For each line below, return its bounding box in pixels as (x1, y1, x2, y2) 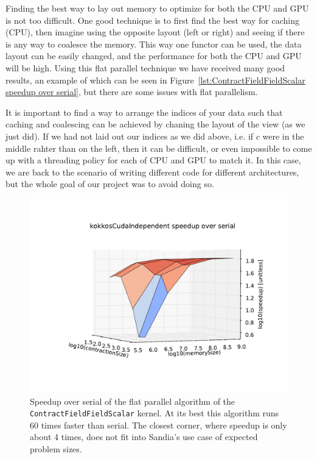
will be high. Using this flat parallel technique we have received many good (5, 61, 285, 74)
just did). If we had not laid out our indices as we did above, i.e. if (5, 129, 254, 142)
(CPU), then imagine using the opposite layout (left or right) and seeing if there (5, 26, 305, 38)
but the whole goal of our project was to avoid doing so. (5, 177, 214, 190)
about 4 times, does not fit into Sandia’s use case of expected (30, 430, 258, 443)
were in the (262, 129, 304, 142)
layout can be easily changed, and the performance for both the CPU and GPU (5, 49, 302, 62)
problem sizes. (30, 442, 82, 455)
